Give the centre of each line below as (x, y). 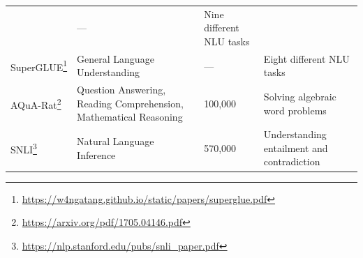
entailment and (296, 147)
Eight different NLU (306, 58)
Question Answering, (121, 90)
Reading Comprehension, (130, 103)
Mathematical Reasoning (130, 117)
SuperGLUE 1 (39, 66)
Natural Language (116, 141)
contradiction (292, 161)
